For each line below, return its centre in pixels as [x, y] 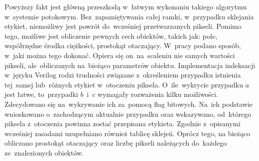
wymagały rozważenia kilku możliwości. [158, 94]
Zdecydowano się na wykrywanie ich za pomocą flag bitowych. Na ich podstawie [129, 104]
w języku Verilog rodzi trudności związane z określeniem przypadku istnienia [123, 75]
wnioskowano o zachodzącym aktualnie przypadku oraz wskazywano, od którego [128, 114]
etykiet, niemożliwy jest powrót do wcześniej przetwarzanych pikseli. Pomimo [123, 26]
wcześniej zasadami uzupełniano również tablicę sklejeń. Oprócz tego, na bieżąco [128, 133]
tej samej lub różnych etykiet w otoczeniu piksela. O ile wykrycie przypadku [124, 84]
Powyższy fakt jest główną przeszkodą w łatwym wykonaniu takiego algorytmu [126, 6]
